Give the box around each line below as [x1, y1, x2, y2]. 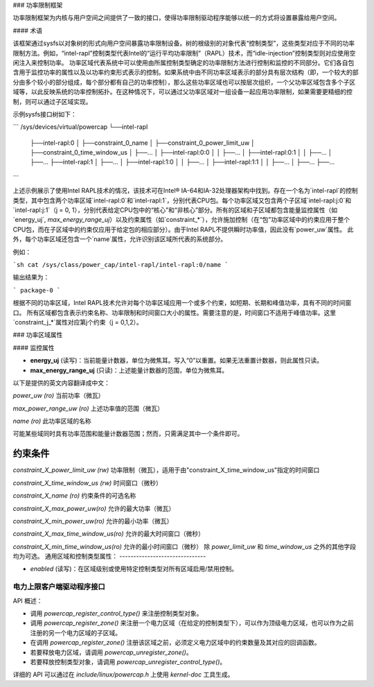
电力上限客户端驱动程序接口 [12, 582, 105, 592]
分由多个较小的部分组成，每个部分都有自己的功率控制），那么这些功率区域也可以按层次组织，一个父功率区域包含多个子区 [12, 78, 356, 86]
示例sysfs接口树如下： [12, 110, 77, 118]
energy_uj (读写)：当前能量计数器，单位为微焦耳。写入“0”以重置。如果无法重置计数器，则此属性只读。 [30, 356, 323, 365]
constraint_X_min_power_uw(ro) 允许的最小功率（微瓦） [12, 516, 173, 525]
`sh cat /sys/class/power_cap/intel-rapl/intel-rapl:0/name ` [12, 261, 229, 268]
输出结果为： [12, 273, 50, 281]
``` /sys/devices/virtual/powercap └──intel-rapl [12, 123, 148, 131]
